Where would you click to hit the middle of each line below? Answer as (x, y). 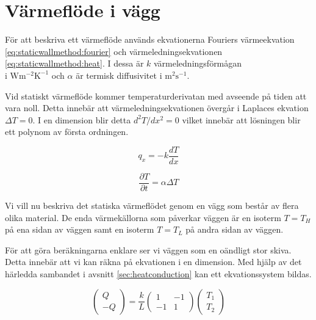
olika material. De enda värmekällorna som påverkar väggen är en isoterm (143, 217)
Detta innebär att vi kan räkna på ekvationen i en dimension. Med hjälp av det (153, 262)
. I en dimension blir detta (82, 119)
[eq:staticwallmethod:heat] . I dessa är (74, 63)
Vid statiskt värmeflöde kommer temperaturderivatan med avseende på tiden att (156, 96)
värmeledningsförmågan (198, 63)
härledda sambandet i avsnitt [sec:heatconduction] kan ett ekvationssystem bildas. (158, 273)
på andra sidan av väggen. (235, 229)
